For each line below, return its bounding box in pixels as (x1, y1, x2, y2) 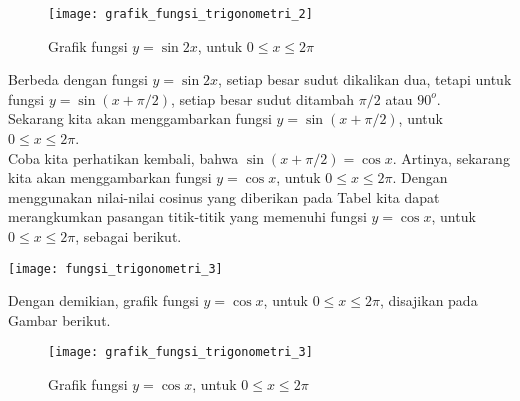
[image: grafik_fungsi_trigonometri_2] (48, 7, 313, 21)
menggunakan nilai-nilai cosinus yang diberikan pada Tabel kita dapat (8, 186, 440, 207)
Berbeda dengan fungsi (8, 69, 148, 90)
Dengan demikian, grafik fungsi (8, 290, 199, 311)
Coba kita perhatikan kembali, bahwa (8, 147, 239, 168)
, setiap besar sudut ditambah (171, 88, 355, 109)
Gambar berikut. (8, 309, 111, 330)
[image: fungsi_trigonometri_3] (8, 261, 223, 276)
